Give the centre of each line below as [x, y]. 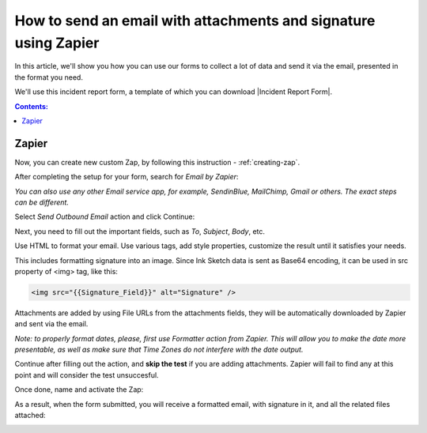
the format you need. [49, 77]
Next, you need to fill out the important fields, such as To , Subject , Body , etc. [140, 231]
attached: [30, 416]
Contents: [32, 106]
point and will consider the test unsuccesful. [87, 375]
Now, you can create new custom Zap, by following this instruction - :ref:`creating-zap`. [157, 162]
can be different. [42, 202]
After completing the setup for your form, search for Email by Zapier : [127, 177]
